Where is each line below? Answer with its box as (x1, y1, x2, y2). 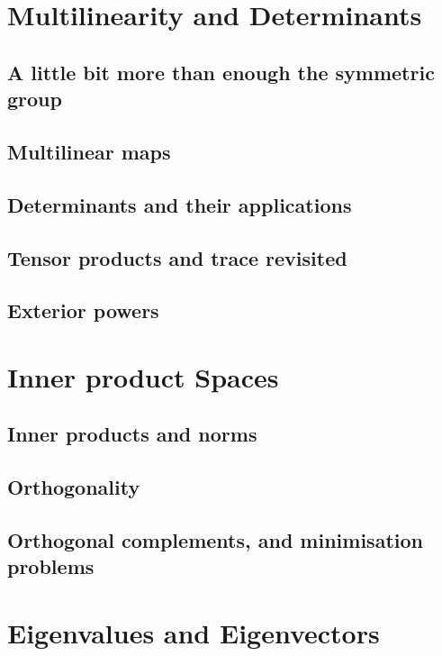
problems (7, 552, 95, 580)
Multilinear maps (7, 137, 171, 165)
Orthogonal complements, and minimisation (7, 526, 423, 553)
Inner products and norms (7, 420, 257, 448)
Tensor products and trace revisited (7, 243, 347, 271)
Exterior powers (7, 296, 159, 324)
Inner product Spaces (7, 358, 279, 395)
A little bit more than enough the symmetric (7, 58, 435, 86)
